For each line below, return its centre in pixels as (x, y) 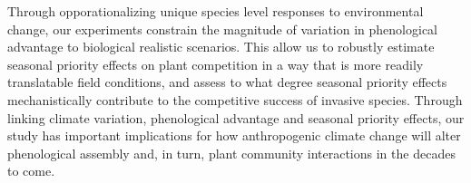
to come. (31, 171)
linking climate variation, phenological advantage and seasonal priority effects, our (236, 117)
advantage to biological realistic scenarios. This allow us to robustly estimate (221, 47)
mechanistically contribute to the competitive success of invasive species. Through (235, 99)
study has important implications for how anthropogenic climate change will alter (234, 135)
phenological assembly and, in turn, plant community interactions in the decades (231, 153)
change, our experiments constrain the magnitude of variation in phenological (223, 29)
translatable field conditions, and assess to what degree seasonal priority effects (227, 82)
